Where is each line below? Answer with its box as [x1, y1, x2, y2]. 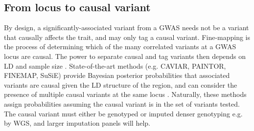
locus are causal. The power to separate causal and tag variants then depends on [4, 51, 246, 61]
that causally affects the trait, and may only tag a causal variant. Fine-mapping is [4, 32, 251, 42]
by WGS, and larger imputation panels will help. [4, 118, 150, 128]
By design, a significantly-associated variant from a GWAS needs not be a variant [4, 22, 249, 33]
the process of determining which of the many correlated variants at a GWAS [4, 41, 236, 52]
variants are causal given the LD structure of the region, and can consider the [4, 79, 237, 90]
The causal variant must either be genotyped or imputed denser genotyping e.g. [4, 108, 243, 118]
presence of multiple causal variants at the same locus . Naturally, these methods [4, 89, 247, 99]
